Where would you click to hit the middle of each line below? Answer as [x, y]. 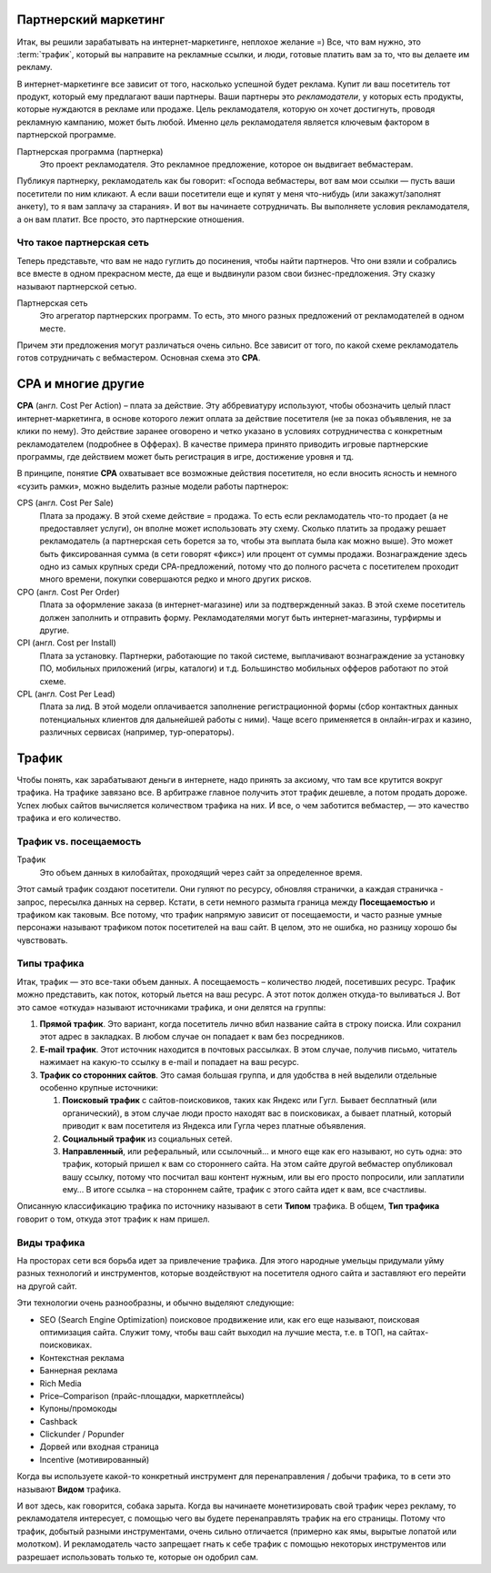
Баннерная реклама [79, 1371]
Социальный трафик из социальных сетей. [147, 1139]
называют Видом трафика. [69, 1489]
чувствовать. [42, 940]
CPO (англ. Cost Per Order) [68, 592]
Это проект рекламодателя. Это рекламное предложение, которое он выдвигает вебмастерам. [226, 165]
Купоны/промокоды [78, 1409]
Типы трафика [50, 963]
